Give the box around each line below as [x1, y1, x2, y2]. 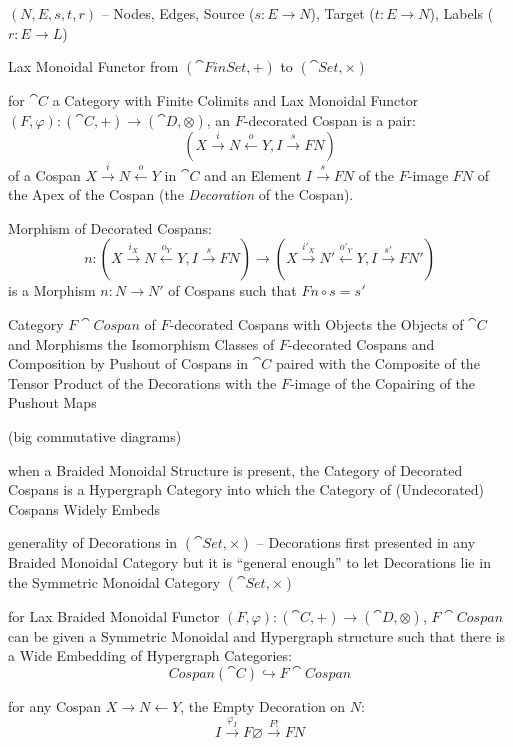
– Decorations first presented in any [256, 532, 476, 553]
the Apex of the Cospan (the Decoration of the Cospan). [8, 184, 354, 205]
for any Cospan [8, 696, 102, 717]
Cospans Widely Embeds [8, 498, 161, 519]
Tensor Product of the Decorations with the [8, 372, 277, 393]
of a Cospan [8, 164, 81, 185]
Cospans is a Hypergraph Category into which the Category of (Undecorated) [8, 479, 485, 500]
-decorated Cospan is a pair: [243, 109, 416, 130]
